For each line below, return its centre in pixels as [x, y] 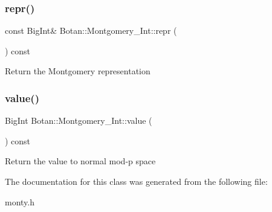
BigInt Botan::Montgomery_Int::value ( [79, 120]
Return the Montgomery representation [78, 71]
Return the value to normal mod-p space [80, 161]
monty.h [20, 201]
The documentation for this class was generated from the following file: [136, 181]
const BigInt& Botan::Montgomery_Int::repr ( [91, 31]
